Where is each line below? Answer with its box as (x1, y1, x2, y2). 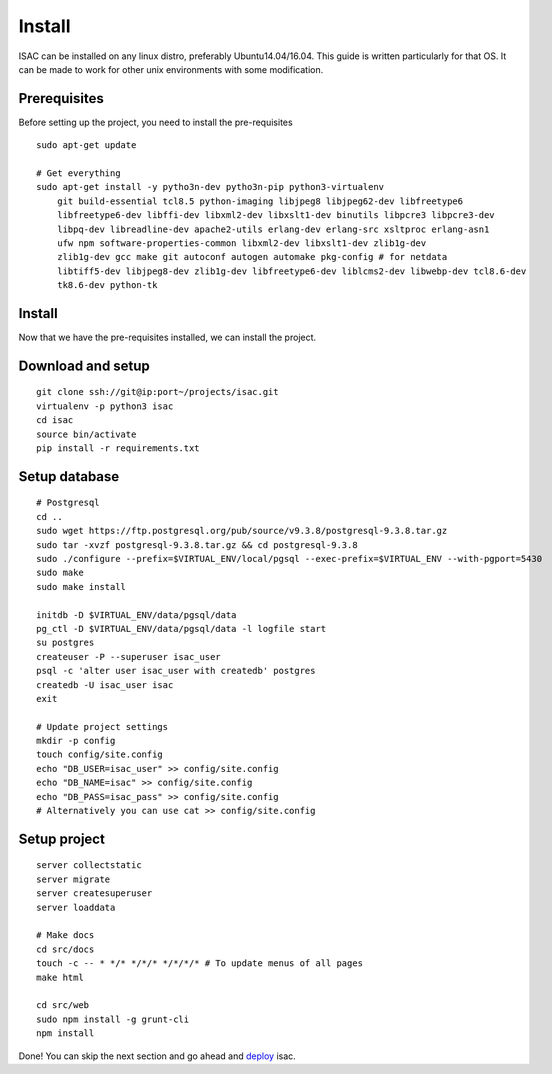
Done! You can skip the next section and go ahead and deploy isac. (18, 1050, 297, 1062)
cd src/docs (36, 943, 95, 955)
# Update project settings (36, 721, 169, 732)
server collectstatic (36, 860, 142, 871)
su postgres (36, 637, 95, 649)
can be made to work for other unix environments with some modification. (18, 63, 324, 75)
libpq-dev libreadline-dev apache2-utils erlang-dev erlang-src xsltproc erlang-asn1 (56, 223, 490, 235)
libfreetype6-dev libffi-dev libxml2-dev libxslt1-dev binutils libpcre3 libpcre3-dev (56, 210, 495, 221)
